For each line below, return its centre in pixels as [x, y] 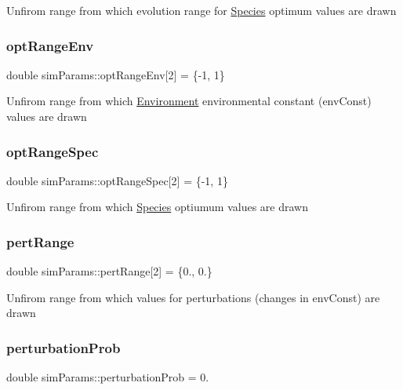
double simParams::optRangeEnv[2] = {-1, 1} [116, 74]
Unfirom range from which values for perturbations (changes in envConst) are [193, 297]
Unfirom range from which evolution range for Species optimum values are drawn [201, 10]
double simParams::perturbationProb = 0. [108, 377]
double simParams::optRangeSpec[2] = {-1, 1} [117, 180]
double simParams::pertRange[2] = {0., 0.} [109, 271]
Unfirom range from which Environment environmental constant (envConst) [189, 101]
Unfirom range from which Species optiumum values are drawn [157, 207]
